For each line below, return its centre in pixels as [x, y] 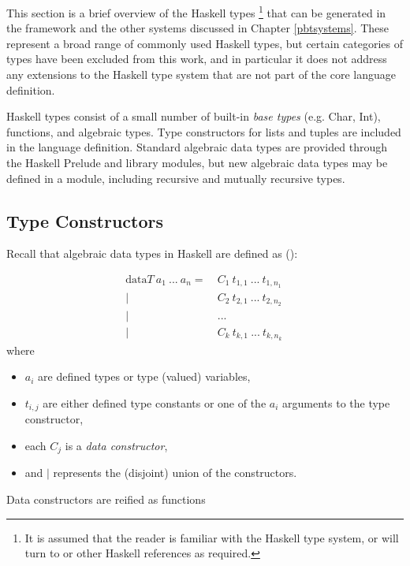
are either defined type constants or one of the [155, 402]
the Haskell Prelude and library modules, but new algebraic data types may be [197, 162]
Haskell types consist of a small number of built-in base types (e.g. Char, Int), [194, 116]
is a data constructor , [116, 445]
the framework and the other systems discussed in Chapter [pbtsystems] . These [198, 28]
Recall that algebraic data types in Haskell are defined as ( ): [152, 253]
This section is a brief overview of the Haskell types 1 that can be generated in [196, 11]
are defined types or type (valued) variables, [144, 376]
